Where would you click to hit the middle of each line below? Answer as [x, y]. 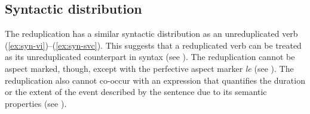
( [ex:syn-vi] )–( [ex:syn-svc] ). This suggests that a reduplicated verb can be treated [153, 45]
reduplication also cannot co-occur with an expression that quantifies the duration [155, 80]
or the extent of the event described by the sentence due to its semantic [136, 92]
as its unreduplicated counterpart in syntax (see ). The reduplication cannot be [150, 57]
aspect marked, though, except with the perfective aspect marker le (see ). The [149, 68]
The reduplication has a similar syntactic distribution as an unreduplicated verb [151, 34]
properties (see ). [36, 103]
